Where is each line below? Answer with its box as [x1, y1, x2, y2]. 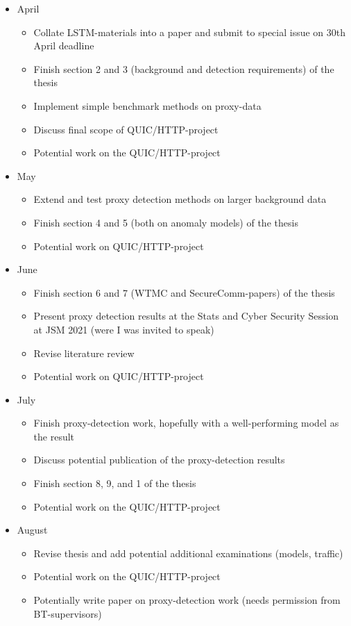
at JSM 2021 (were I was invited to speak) [33, 322, 214, 336]
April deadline [33, 38, 94, 53]
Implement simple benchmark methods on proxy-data [33, 98, 262, 113]
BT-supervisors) [33, 606, 102, 620]
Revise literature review [33, 345, 135, 360]
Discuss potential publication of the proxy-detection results [33, 452, 285, 467]
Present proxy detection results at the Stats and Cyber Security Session [33, 308, 339, 323]
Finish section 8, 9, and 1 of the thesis [33, 476, 196, 491]
